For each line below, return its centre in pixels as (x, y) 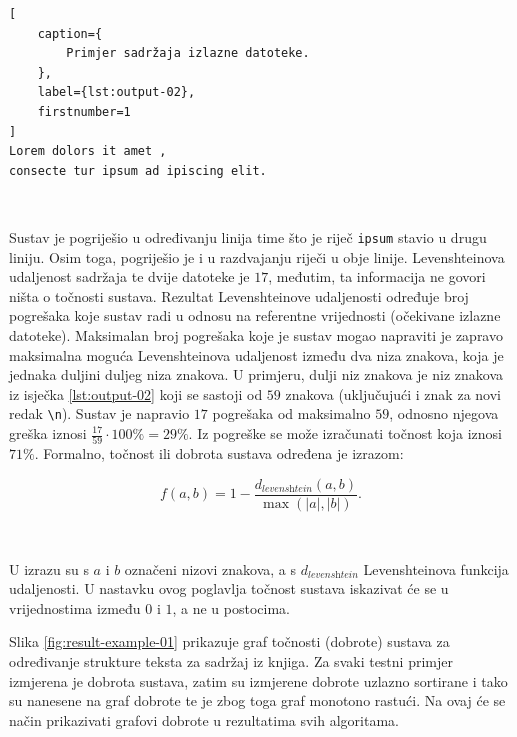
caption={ (70, 33)
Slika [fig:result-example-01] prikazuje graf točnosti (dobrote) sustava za (229, 641)
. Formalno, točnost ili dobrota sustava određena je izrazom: (219, 453)
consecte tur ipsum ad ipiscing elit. (138, 170)
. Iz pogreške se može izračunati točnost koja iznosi (345, 433)
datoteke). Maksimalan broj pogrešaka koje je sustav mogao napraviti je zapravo (256, 334)
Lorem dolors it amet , (88, 151)
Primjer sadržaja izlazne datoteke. (188, 53)
